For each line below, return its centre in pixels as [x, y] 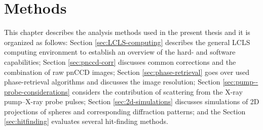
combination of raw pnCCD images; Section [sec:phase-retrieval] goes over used [127, 72]
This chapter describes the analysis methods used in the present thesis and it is [127, 32]
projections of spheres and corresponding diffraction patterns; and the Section [125, 111]
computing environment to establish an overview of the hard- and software [120, 52]
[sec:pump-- [240, 82]
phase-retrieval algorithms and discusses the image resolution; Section [112, 82]
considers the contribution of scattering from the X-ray [157, 91]
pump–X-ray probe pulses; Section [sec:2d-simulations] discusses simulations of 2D [132, 101]
